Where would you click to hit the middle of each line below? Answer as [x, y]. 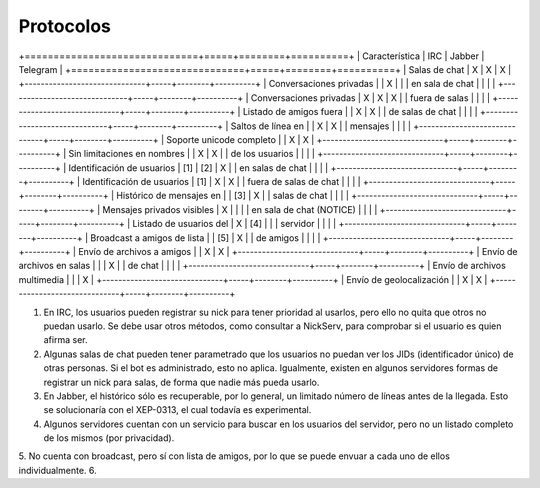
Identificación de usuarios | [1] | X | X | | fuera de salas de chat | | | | [221, 182]
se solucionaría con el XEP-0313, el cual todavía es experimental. [177, 410]
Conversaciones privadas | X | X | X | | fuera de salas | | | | [370, 97]
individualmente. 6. [57, 470]
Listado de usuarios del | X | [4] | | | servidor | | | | [234, 224]
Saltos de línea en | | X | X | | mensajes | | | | [321, 126]
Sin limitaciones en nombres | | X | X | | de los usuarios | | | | [191, 154]
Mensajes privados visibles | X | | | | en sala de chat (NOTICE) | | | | [240, 209]
